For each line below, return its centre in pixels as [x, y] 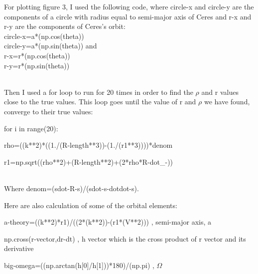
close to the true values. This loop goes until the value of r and [100, 102]
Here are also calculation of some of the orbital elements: [91, 205]
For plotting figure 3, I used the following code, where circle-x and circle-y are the [129, 6]
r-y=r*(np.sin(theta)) [37, 65]
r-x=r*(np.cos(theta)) [37, 55]
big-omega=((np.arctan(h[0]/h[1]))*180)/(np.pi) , [79, 265]
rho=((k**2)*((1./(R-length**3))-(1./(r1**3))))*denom [88, 145]
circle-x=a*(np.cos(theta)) [44, 36]
